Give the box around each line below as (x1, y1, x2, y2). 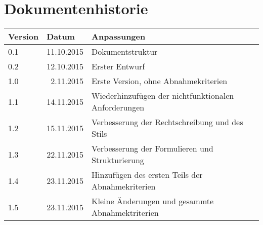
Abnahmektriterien (92, 207, 159, 219)
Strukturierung (92, 154, 144, 166)
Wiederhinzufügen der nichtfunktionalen (92, 90, 234, 102)
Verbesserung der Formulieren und (92, 142, 213, 155)
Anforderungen (92, 101, 145, 114)
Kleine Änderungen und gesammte (92, 195, 214, 207)
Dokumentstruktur (92, 46, 158, 58)
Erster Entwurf (92, 60, 145, 72)
